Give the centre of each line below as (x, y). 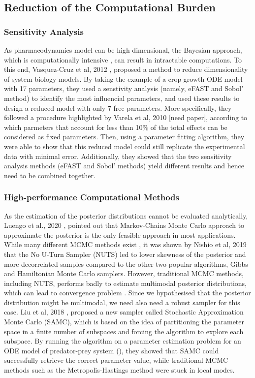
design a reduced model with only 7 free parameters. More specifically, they (118, 108)
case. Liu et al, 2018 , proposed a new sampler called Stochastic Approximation (124, 312)
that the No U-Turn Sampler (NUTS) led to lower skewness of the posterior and (125, 254)
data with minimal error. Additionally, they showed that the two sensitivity (118, 156)
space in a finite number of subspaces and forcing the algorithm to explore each (124, 331)
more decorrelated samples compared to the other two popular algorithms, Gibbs (126, 264)
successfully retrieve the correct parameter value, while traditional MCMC (116, 360)
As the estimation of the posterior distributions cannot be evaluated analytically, (126, 215)
